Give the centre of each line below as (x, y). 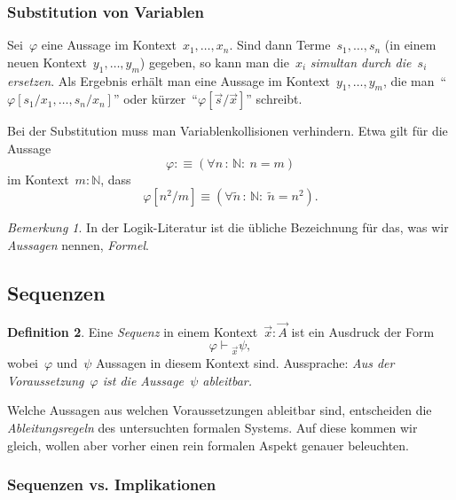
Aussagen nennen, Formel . (78, 244)
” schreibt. (274, 99)
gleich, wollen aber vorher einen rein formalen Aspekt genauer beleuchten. (208, 445)
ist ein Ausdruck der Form (363, 331)
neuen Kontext (47, 62)
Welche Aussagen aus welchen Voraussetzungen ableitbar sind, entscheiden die (220, 410)
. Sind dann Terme (280, 45)
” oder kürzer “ (155, 99)
